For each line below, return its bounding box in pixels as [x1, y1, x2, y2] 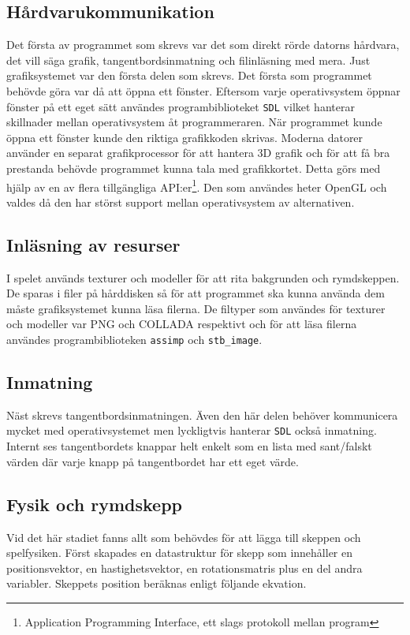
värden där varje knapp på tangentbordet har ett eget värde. [6, 453, 299, 469]
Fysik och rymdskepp [6, 491, 182, 516]
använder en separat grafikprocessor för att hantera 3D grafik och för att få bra [6, 144, 390, 161]
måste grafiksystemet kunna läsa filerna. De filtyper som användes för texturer [6, 300, 386, 316]
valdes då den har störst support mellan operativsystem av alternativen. [6, 193, 355, 210]
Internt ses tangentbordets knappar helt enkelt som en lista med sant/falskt [6, 438, 372, 454]
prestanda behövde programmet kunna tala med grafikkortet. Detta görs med [6, 160, 381, 177]
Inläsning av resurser [6, 232, 181, 256]
